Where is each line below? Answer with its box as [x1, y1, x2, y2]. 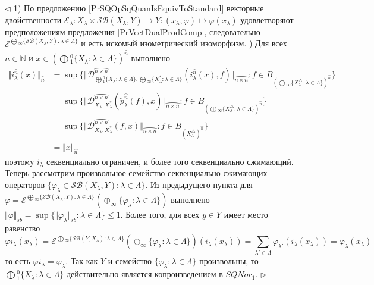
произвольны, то [199, 254, 259, 267]
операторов [5, 178, 45, 191]
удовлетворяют [240, 13, 294, 26]
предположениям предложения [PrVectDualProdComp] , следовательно [5, 25, 260, 37]
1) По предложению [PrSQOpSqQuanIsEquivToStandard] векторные [14, 2, 264, 14]
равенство [5, 221, 40, 234]
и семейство [108, 254, 152, 267]
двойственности [5, 13, 62, 26]
